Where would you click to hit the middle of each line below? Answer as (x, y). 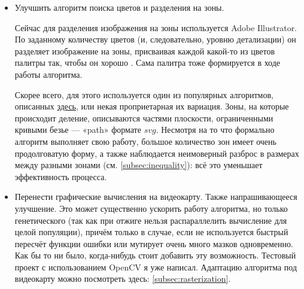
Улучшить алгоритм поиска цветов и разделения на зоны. (119, 7)
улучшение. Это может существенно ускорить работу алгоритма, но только (151, 208)
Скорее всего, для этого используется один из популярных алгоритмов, (144, 94)
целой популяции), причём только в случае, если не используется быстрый (151, 232)
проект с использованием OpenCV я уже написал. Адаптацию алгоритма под (156, 267)
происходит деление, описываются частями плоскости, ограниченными (144, 118)
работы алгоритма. (48, 74)
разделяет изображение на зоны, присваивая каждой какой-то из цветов (145, 51)
